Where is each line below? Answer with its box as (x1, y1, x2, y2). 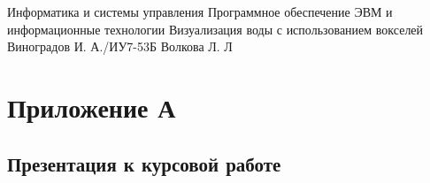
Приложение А (7, 88, 176, 125)
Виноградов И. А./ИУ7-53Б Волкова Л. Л (7, 37, 233, 56)
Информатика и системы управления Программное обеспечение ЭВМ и (7, 3, 393, 20)
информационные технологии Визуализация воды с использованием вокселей (7, 19, 424, 38)
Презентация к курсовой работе (7, 149, 281, 177)
